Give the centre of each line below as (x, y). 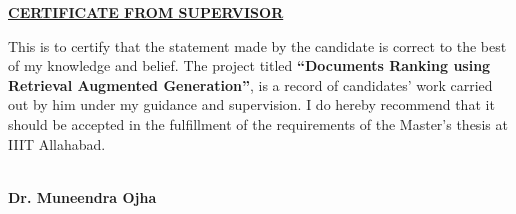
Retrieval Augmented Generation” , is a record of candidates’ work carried (250, 84)
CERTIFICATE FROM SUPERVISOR (146, 12)
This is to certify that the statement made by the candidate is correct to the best (257, 45)
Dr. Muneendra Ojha (82, 196)
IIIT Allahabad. (57, 143)
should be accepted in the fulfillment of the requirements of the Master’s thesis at (258, 123)
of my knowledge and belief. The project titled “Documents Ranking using (249, 65)
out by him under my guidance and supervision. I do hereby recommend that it (251, 104)
